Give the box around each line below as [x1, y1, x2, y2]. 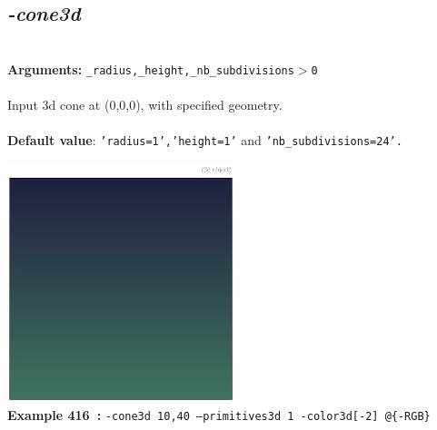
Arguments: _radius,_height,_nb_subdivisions [7, 59, 294, 78]
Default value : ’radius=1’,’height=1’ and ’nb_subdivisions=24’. [7, 131, 402, 150]
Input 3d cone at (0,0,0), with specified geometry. [7, 95, 283, 114]
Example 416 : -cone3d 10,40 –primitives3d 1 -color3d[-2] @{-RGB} [7, 406, 431, 425]
